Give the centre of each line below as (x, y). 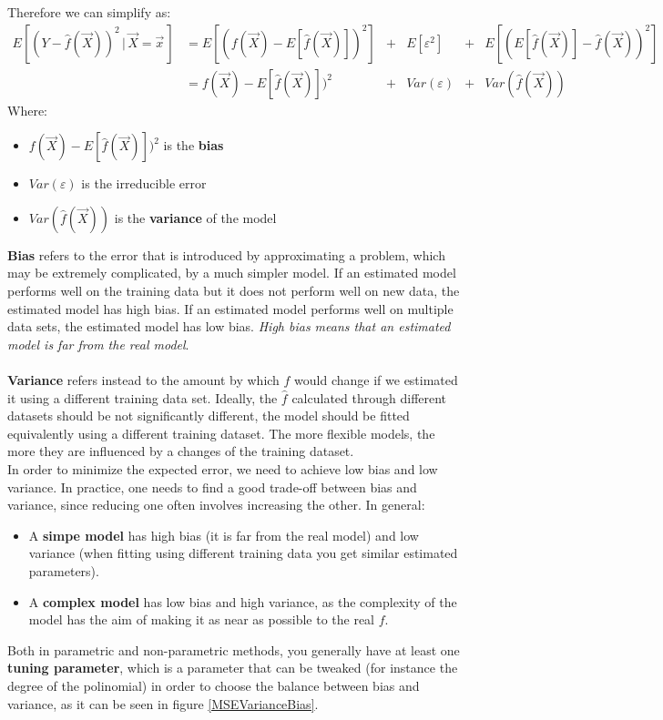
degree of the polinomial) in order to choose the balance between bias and (214, 685)
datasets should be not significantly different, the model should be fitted (209, 416)
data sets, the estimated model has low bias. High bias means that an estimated (229, 326)
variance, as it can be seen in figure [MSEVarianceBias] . (163, 703)
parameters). (64, 570)
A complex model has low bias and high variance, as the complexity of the (243, 601)
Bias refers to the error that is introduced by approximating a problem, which (226, 254)
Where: (27, 110)
